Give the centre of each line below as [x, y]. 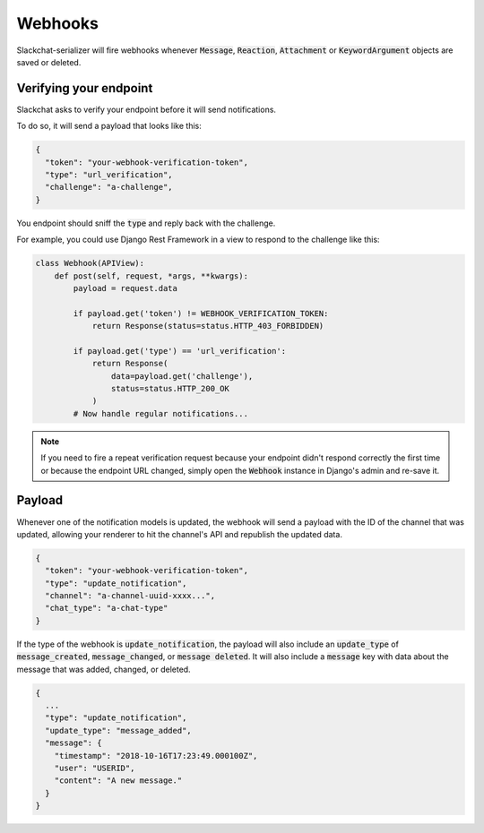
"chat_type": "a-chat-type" [107, 608]
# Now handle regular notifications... [160, 413]
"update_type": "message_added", [118, 730]
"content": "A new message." [118, 781]
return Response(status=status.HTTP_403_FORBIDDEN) [208, 326]
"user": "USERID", [95, 768]
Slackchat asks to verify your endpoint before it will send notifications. [147, 109]
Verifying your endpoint [85, 88]
